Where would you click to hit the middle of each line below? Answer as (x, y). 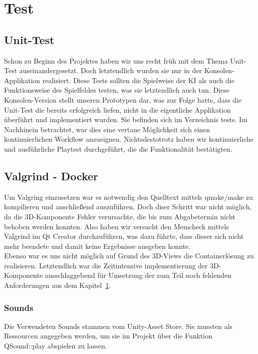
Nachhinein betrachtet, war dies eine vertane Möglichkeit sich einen (107, 129)
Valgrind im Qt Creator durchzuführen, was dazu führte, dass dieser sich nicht (124, 236)
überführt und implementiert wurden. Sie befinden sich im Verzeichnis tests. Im (126, 119)
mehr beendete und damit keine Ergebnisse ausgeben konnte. (97, 246)
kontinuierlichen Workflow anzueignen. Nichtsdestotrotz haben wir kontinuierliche (129, 139)
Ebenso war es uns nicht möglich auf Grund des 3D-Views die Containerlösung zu (129, 256)
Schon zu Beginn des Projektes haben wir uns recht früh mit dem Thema (116, 60)
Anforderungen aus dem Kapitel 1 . (58, 285)
